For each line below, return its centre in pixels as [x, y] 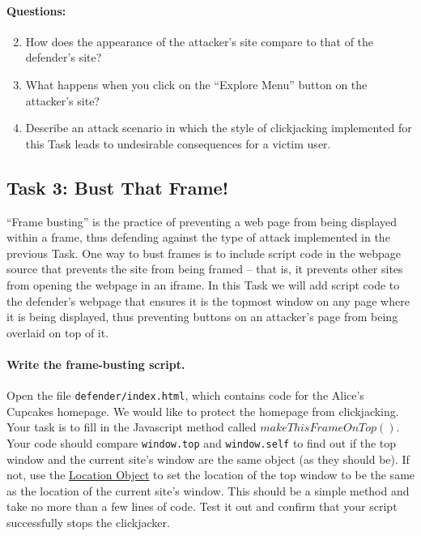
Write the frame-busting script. [96, 364]
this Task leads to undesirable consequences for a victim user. [178, 143]
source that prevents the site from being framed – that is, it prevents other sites [205, 269]
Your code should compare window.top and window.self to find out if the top [202, 442]
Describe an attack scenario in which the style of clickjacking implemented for [219, 128]
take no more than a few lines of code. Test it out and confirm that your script [202, 506]
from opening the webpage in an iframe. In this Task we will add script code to [203, 284]
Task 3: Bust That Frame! [118, 187]
